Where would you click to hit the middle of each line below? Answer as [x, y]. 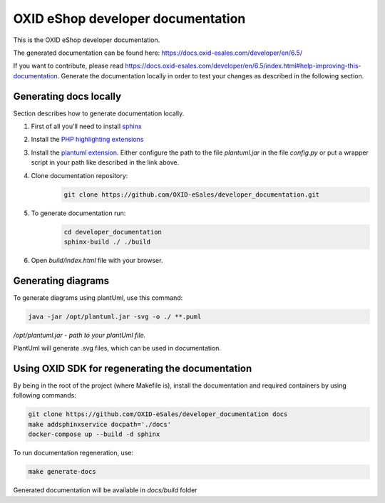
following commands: [45, 395]
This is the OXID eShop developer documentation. [87, 40]
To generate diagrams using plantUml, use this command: [98, 297]
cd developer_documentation [113, 232]
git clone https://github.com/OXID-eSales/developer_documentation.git [192, 195]
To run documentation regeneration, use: [73, 453]
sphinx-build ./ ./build [107, 242]
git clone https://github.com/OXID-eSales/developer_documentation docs [158, 414]
